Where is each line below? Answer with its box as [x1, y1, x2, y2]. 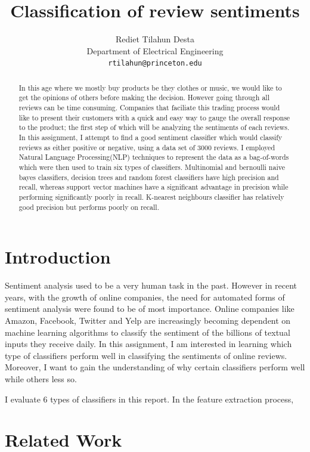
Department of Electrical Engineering [86, 44, 224, 57]
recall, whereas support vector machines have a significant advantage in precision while [18, 182, 289, 192]
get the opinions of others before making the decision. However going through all [18, 92, 269, 103]
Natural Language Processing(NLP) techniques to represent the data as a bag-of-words [18, 152, 289, 162]
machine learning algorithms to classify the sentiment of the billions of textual [5, 326, 290, 338]
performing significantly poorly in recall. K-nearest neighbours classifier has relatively [18, 191, 284, 202]
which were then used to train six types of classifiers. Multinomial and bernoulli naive [18, 162, 285, 172]
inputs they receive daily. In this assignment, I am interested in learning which [5, 338, 292, 350]
